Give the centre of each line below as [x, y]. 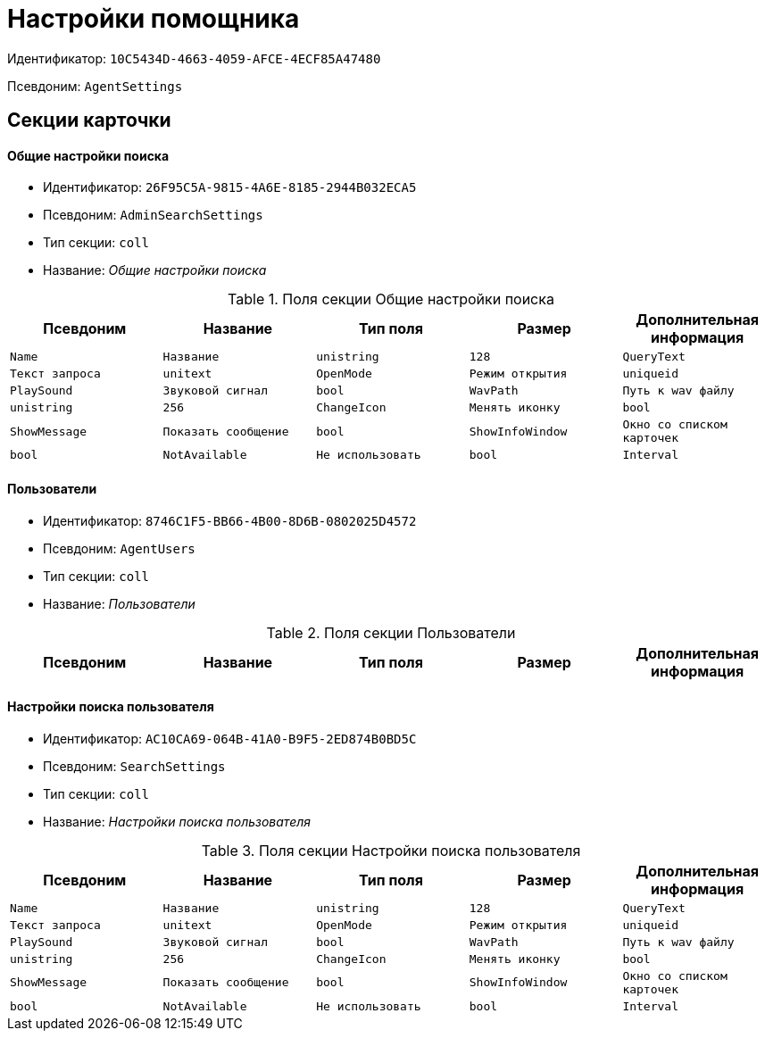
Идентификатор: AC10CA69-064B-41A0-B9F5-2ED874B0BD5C [230, 738]
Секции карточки [89, 120]
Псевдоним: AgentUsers [119, 548]
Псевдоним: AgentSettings [95, 86]
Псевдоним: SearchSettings [134, 766]
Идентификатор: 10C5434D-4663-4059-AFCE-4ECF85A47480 [194, 58]
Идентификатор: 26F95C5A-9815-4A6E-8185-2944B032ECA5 [230, 187]
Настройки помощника [154, 19]
